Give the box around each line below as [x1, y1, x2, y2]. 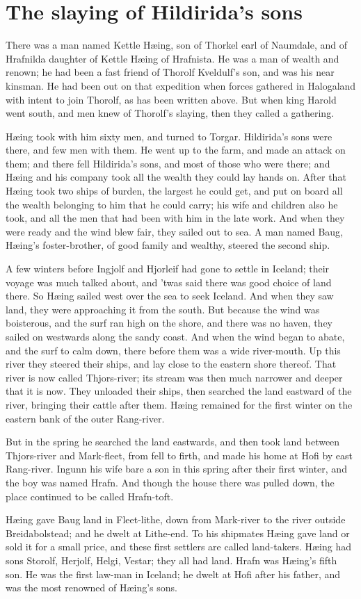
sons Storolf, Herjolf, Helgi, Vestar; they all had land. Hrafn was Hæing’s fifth [6, 552, 337, 567]
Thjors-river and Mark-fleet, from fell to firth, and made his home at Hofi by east [6, 448, 353, 462]
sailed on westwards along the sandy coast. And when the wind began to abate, [6, 329, 345, 343]
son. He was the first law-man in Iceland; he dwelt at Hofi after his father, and [6, 566, 341, 581]
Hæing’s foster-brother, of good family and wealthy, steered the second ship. [6, 238, 330, 252]
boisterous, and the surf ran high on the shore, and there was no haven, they [6, 315, 332, 330]
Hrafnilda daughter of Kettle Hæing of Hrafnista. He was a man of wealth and [6, 51, 339, 65]
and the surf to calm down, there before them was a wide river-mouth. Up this [6, 343, 341, 357]
